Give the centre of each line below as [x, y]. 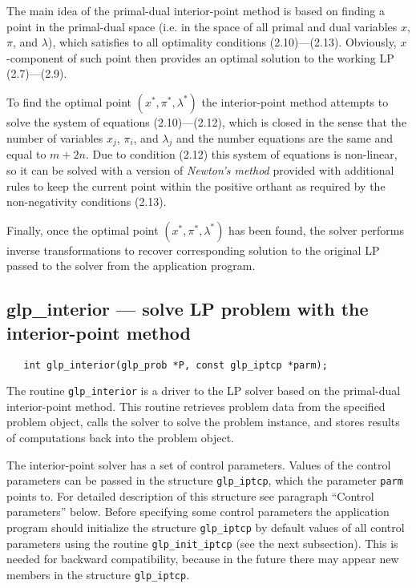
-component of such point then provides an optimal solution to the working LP [200, 57]
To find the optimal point [69, 101]
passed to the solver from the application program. [131, 266]
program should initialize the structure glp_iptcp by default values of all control [206, 528]
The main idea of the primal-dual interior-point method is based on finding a [196, 10]
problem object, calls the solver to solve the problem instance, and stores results [203, 422]
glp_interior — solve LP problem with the [188, 309]
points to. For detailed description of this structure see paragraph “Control [190, 495]
